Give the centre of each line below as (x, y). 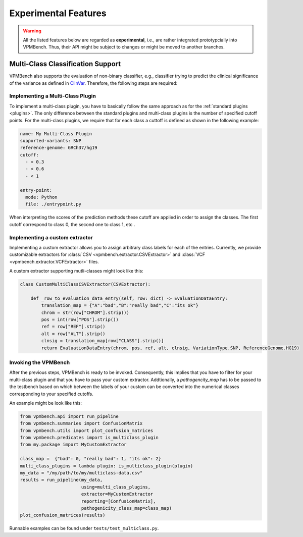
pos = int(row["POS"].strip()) (80, 320)
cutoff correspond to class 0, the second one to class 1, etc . (72, 224)
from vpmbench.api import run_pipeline (69, 416)
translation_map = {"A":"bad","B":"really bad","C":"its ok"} (120, 306)
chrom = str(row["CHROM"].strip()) (85, 312)
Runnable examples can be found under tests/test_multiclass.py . (84, 528)
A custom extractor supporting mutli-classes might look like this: (76, 271)
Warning (32, 31)
